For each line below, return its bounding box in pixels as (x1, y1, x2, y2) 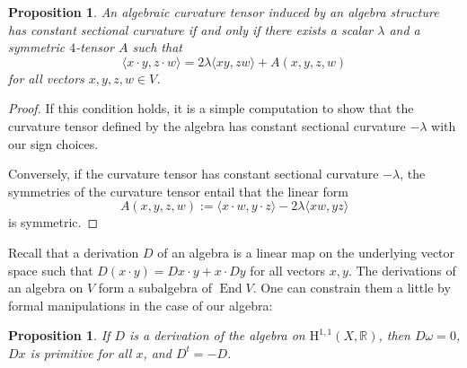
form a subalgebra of (98, 278, 212, 297)
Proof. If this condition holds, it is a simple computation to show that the (8, 99, 414, 118)
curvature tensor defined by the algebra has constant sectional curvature (8, 116, 406, 135)
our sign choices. (8, 134, 99, 153)
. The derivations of (348, 260, 456, 279)
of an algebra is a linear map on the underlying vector (157, 242, 455, 261)
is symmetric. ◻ (8, 213, 99, 232)
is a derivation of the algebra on (128, 326, 305, 345)
